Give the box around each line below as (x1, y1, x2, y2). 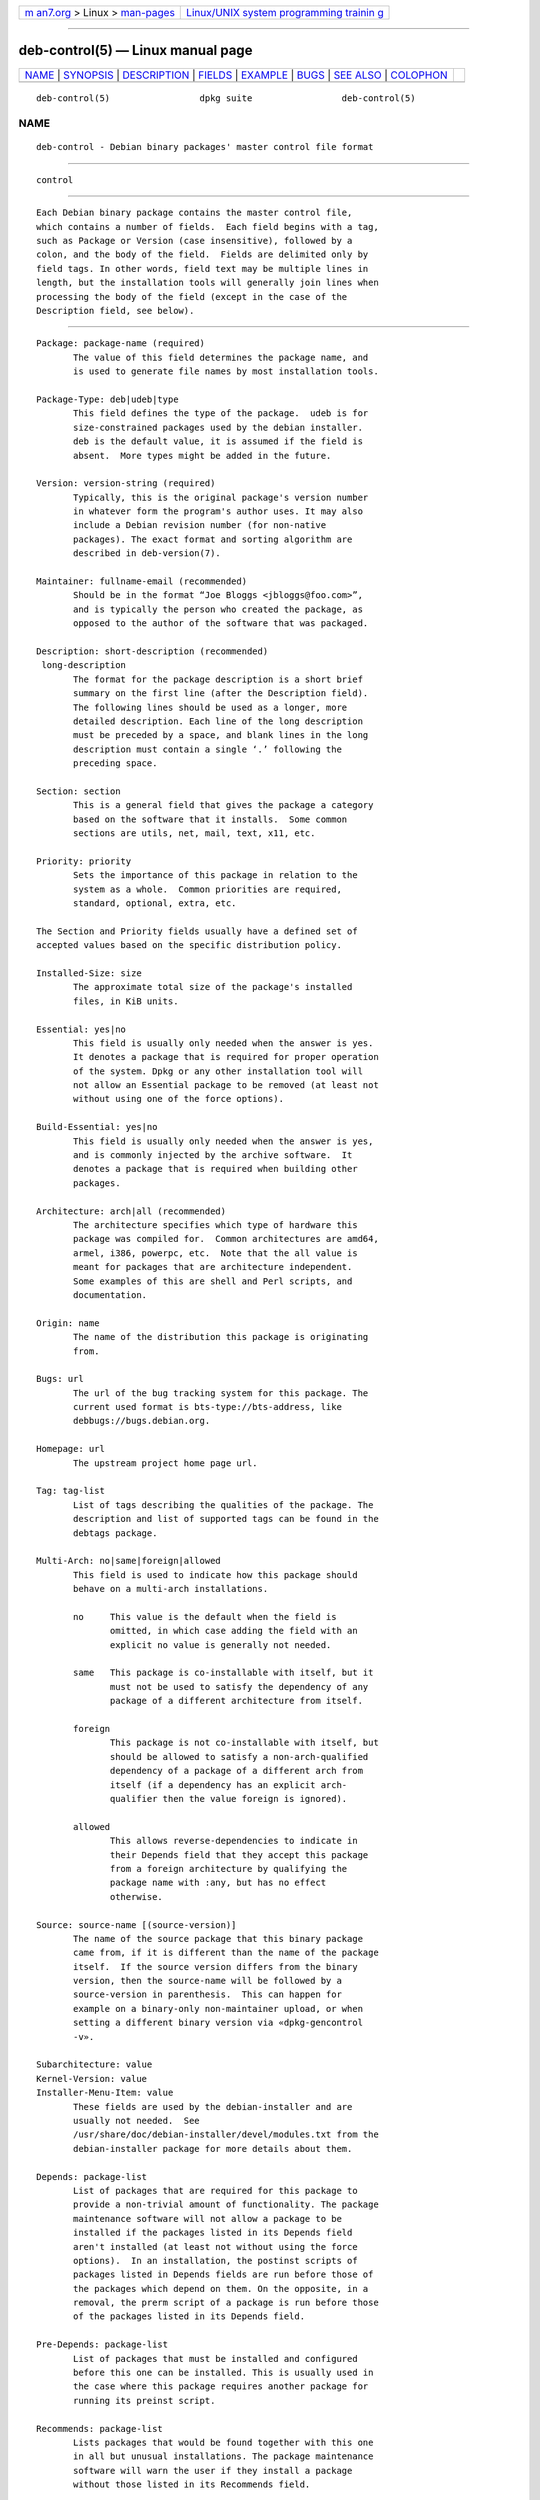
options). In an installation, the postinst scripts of (73, 2255, 359, 2266)
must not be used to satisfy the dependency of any (110, 1681, 369, 1692)
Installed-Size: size (36, 967, 142, 979)
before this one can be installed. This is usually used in (73, 2367, 374, 2379)
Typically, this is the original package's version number (73, 491, 369, 503)
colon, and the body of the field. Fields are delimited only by (36, 249, 369, 260)
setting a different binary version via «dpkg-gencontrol (73, 2017, 364, 2029)
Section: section (36, 785, 121, 797)
